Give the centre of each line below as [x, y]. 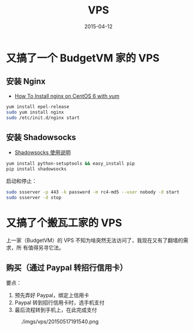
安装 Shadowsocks [41, 137]
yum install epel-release [38, 107]
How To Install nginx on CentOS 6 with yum [67, 96]
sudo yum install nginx [35, 112]
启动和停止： [21, 181]
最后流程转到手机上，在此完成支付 [56, 310]
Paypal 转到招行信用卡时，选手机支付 [59, 303]
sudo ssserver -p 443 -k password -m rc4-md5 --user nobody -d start [93, 192]
